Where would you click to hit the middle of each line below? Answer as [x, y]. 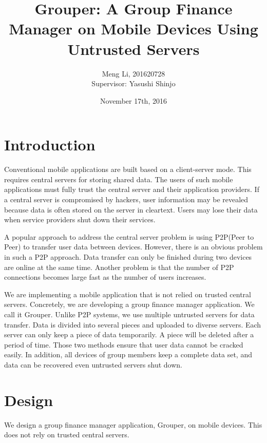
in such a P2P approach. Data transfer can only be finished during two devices [128, 256]
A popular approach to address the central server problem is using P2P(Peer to [129, 236]
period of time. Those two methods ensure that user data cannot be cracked [124, 344]
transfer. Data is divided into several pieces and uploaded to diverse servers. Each [133, 324]
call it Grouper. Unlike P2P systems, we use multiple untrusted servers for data [129, 314]
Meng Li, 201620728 [133, 73]
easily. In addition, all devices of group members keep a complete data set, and [128, 354]
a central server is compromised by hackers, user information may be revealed [126, 199]
